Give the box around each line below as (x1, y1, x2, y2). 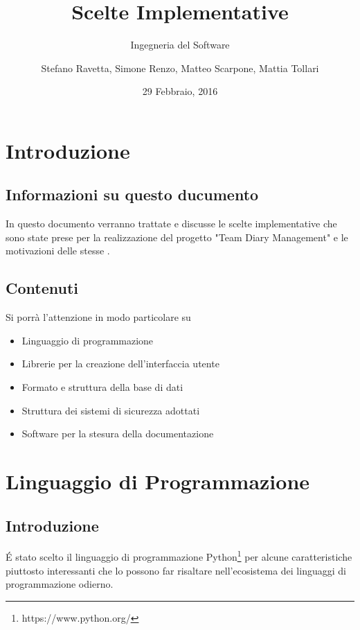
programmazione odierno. (6, 577, 114, 591)
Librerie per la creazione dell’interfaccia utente (21, 356, 219, 371)
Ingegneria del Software (130, 37, 230, 52)
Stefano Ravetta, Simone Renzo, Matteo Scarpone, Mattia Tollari (41, 60, 319, 75)
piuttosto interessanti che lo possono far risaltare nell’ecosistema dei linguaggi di (6, 563, 346, 577)
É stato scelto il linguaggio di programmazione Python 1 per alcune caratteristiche (6, 548, 352, 564)
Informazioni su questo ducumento (6, 184, 259, 205)
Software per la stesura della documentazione (21, 426, 214, 441)
